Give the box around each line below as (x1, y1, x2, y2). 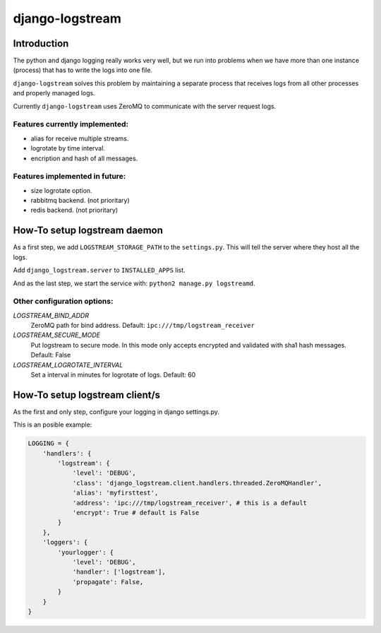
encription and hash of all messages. (30, 154, 138, 162)
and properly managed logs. (13, 89, 95, 97)
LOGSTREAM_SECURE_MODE (13, 331, 100, 339)
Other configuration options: (13, 297, 114, 307)
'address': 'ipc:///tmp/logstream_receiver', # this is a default (72, 499, 307, 507)
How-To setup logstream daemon (13, 225, 164, 237)
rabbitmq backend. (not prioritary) (30, 196, 130, 205)
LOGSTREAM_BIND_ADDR (13, 311, 90, 319)
